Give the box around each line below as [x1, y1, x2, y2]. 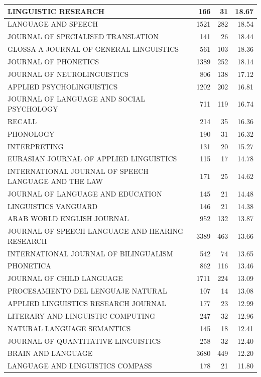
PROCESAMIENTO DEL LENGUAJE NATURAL [8, 286, 167, 296]
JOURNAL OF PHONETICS [8, 56, 99, 66]
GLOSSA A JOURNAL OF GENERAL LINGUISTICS [8, 44, 179, 54]
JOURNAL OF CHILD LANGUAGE [8, 273, 123, 284]
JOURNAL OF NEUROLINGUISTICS [8, 68, 129, 79]
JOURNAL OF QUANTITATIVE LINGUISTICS [8, 335, 161, 346]
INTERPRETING [8, 141, 64, 151]
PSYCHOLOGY [8, 104, 58, 114]
